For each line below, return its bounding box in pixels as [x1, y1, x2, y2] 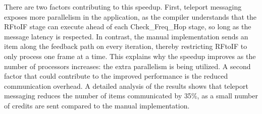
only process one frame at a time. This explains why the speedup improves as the [4, 50, 256, 61]
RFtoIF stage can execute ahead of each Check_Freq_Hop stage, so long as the [4, 21, 251, 32]
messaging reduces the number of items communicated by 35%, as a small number [4, 90, 258, 101]
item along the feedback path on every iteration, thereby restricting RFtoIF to [4, 41, 247, 51]
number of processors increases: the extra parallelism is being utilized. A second [4, 61, 251, 71]
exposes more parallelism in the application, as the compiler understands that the [4, 11, 256, 22]
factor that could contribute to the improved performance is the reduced [4, 71, 228, 81]
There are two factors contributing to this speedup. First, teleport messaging [4, 2, 242, 12]
